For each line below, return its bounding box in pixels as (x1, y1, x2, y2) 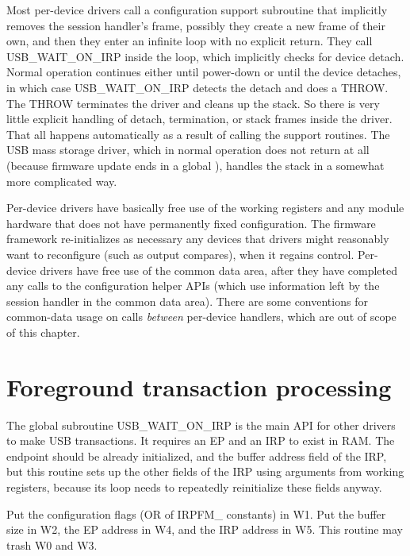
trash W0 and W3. (6, 536, 98, 553)
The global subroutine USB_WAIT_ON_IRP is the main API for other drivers (6, 416, 396, 433)
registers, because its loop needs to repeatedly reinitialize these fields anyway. (6, 478, 382, 495)
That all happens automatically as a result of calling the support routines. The (6, 125, 390, 142)
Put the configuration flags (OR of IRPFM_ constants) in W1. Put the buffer (6, 505, 386, 522)
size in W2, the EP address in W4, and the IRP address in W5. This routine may (6, 521, 403, 538)
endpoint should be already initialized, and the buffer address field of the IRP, (6, 447, 387, 464)
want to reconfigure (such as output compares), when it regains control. (6, 245, 354, 262)
